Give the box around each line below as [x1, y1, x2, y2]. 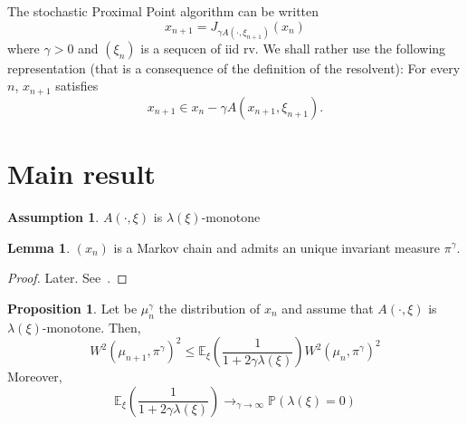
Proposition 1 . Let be [7, 298, 138, 317]
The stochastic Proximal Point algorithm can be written [7, 2, 319, 20]
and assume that [281, 298, 374, 317]
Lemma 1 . [7, 237, 71, 256]
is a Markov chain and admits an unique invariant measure [113, 237, 440, 256]
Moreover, [7, 367, 62, 386]
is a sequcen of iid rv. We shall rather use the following [140, 38, 446, 57]
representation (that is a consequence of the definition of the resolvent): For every [7, 58, 461, 77]
